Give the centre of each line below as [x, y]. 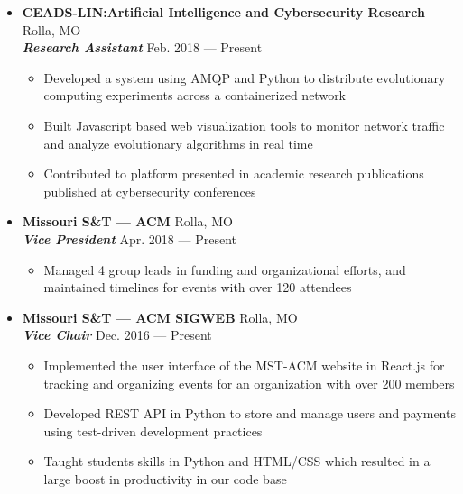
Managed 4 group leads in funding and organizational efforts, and [225, 269]
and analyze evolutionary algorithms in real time [178, 143]
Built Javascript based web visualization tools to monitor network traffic [244, 125]
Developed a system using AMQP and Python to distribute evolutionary [245, 77]
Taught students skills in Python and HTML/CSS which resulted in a [237, 461]
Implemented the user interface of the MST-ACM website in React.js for [244, 365]
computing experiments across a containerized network [195, 95]
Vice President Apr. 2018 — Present [129, 238]
